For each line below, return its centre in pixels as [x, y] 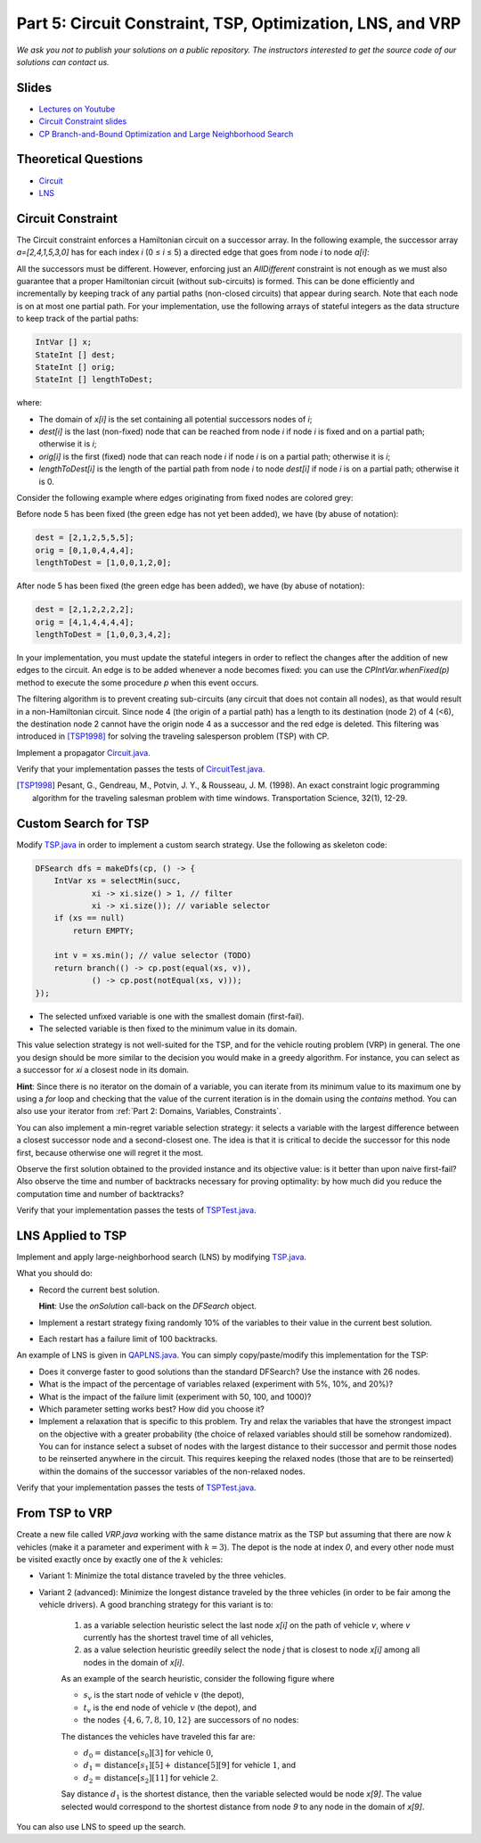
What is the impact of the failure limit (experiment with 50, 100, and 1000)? [175, 1397]
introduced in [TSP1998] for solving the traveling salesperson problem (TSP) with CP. [173, 736]
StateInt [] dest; [75, 355]
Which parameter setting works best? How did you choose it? [151, 1409]
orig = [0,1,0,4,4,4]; [85, 550]
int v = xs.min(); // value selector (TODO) [153, 955]
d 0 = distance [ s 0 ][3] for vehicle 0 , [148, 1754]
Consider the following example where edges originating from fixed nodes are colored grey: [185, 498]
